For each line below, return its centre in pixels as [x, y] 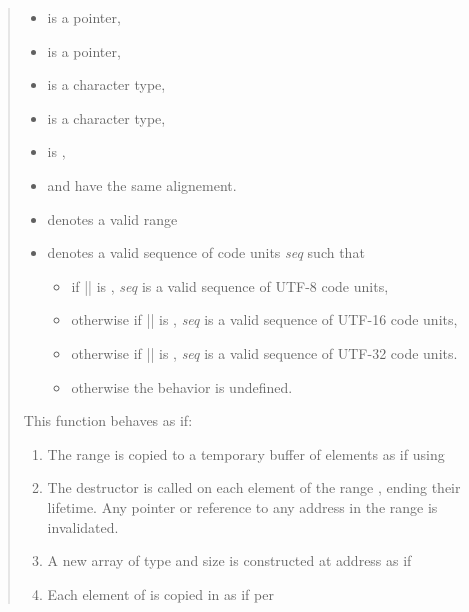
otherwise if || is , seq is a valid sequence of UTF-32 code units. [264, 352]
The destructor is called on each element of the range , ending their [254, 487]
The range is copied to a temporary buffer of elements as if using [246, 453]
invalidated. [83, 526]
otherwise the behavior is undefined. [182, 386]
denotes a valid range [112, 218]
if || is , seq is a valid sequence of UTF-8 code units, [230, 285]
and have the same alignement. [142, 184]
